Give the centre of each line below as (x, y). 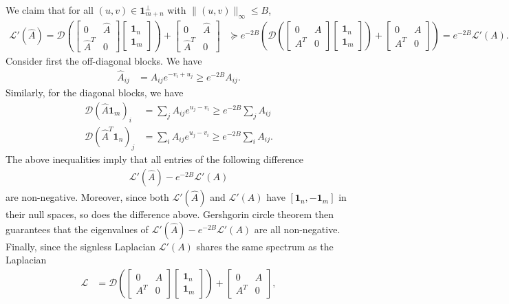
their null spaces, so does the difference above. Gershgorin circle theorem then (170, 214)
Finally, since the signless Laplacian (81, 246)
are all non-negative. (297, 229)
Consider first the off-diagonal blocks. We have (104, 60)
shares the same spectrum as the (265, 246)
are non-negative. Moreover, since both (87, 197)
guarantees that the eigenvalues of (77, 229)
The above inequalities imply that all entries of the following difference (155, 159)
